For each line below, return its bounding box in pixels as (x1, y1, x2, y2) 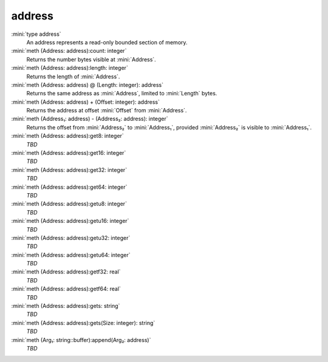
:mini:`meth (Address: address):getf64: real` (11, 285, 121, 293)
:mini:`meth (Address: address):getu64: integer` (11, 251, 131, 258)
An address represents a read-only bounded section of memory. (26, 38, 188, 46)
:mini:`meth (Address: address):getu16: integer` (11, 217, 129, 225)
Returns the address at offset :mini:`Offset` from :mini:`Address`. (26, 107, 187, 114)
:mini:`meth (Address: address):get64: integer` (11, 183, 128, 191)
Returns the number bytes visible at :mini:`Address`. (26, 55, 156, 63)
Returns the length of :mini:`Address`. (26, 73, 120, 80)
